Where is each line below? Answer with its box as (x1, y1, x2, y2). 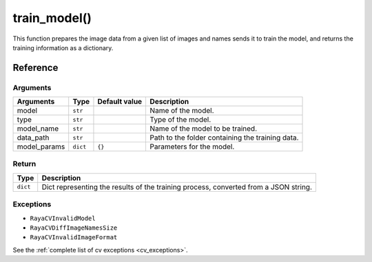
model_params (17, 142, 65, 151)
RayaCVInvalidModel (30, 214, 96, 222)
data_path (17, 133, 50, 142)
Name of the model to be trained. (149, 124, 258, 133)
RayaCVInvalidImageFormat (30, 234, 118, 241)
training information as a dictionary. (12, 43, 114, 52)
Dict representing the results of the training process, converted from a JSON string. (41, 182, 313, 192)
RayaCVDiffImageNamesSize (30, 223, 118, 232)
